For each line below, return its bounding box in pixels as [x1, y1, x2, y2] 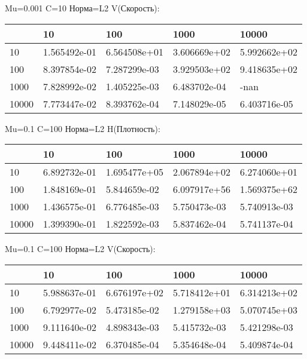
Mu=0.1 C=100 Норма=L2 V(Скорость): [5, 243, 156, 255]
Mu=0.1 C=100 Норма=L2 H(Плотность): [5, 122, 160, 134]
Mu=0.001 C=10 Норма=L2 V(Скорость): [5, 2, 160, 14]
